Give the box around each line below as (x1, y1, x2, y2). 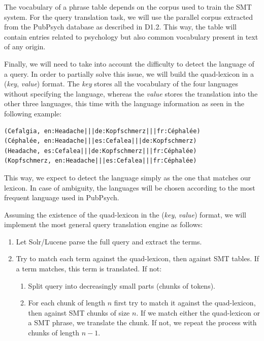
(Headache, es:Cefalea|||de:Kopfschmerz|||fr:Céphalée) (4, 147, 197, 154)
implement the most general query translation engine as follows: (4, 219, 203, 230)
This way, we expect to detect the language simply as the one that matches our (4, 172, 251, 182)
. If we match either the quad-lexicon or (136, 307, 260, 318)
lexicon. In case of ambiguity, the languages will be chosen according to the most (4, 182, 255, 193)
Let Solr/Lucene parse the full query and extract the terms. (16, 236, 202, 246)
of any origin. (4, 41, 46, 52)
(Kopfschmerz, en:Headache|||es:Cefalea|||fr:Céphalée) (4, 157, 197, 165)
